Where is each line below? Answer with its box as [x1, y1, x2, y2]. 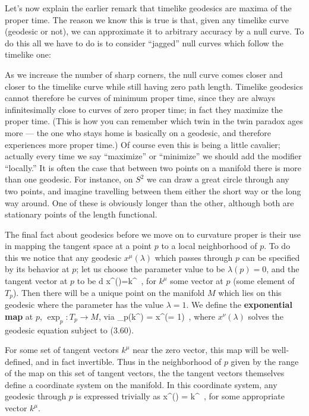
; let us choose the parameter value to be [76, 263, 225, 275]
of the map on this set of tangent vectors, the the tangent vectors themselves [5, 367, 285, 379]
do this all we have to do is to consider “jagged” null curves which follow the [5, 36, 283, 49]
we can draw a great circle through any [147, 173, 289, 185]
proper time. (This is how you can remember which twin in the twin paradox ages [5, 115, 303, 127]
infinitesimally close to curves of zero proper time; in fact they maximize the [5, 103, 283, 115]
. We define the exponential [186, 298, 292, 311]
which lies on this [218, 286, 282, 298]
